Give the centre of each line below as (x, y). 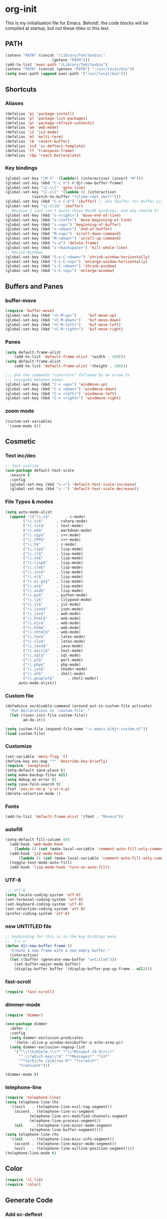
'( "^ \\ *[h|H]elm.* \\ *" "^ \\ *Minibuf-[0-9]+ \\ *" (64, 1052)
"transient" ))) (34, 1066)
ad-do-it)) (34, 720)
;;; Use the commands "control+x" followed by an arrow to (68, 375)
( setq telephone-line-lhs (32, 1102)
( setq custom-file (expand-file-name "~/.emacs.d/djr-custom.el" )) (77, 729)
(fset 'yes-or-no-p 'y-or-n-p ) (38, 789)
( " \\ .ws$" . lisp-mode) (53, 586)
